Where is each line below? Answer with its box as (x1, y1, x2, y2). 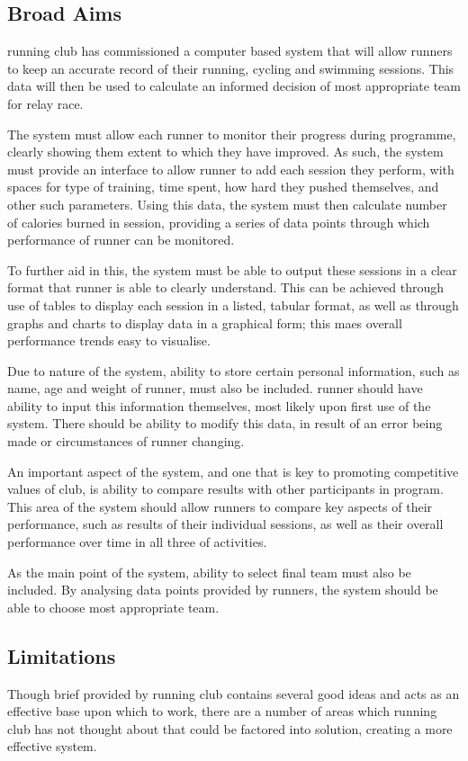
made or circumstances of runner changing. (7, 432, 245, 451)
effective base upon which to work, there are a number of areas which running (7, 702, 437, 721)
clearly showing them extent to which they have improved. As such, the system (7, 142, 444, 161)
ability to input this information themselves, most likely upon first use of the (7, 396, 431, 415)
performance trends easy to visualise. (7, 331, 211, 350)
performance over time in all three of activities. (7, 533, 267, 551)
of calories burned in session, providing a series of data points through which (7, 212, 430, 231)
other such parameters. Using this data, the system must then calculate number (7, 194, 447, 213)
